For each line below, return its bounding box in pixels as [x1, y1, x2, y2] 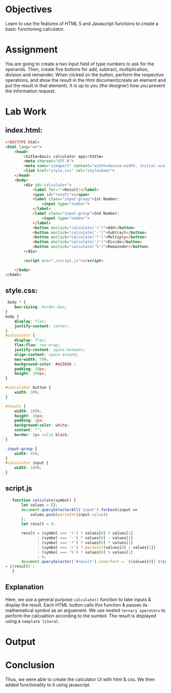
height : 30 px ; [14, 413, 44, 419]
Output [5, 636, 36, 648]
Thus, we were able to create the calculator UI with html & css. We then [5, 676, 155, 682]
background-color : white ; [14, 423, 70, 428]
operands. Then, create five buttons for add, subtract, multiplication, [5, 66, 149, 72]
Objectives [5, 4, 52, 15]
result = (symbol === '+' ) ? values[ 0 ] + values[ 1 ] [21, 530, 133, 536]
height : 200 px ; [14, 371, 47, 376]
